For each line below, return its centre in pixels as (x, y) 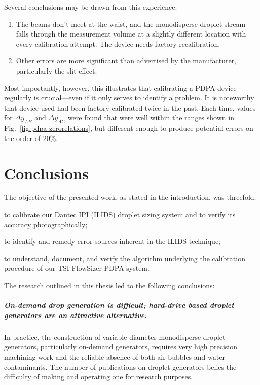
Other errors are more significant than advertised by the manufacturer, (126, 61)
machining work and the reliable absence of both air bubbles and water (115, 356)
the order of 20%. (31, 138)
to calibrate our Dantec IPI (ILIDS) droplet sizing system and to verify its (120, 214)
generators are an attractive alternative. (76, 315)
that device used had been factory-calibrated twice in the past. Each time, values (130, 107)
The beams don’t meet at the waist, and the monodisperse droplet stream (131, 24)
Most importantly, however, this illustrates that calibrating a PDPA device (120, 87)
